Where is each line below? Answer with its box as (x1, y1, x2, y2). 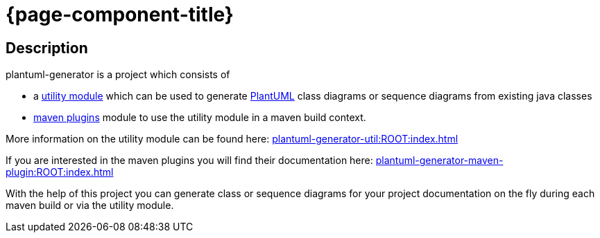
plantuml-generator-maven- (375, 154, 504, 167)
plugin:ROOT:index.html (6, 166, 114, 178)
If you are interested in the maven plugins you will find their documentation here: (6, 154, 373, 167)
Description (6, 39, 88, 57)
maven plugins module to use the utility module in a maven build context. (33, 111, 366, 124)
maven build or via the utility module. (6, 199, 174, 212)
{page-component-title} (6, 3, 234, 26)
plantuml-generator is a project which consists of (6, 68, 230, 81)
